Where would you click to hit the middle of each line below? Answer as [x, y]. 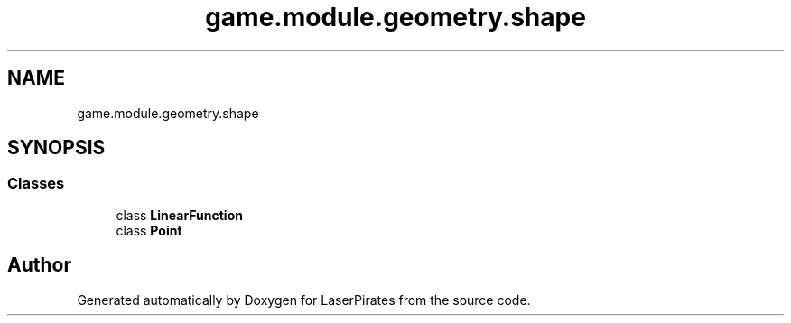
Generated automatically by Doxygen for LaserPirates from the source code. [304, 300]
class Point [149, 230]
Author [39, 265]
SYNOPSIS [56, 148]
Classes [36, 184]
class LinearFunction [179, 215]
